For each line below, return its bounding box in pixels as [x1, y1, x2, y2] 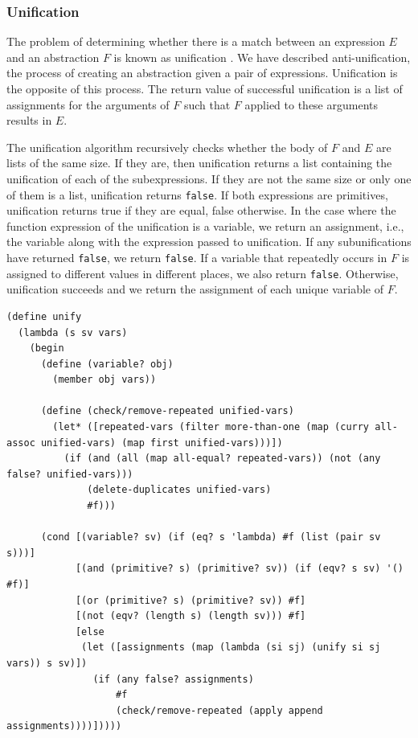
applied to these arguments [244, 96, 379, 113]
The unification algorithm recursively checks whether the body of [6, 138, 328, 155]
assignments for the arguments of [6, 96, 170, 113]
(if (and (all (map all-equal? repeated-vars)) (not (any [64, 453, 381, 465]
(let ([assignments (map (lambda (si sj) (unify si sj [81, 642, 381, 654]
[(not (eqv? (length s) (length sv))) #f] [75, 610, 306, 622]
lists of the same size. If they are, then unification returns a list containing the [6, 154, 392, 171]
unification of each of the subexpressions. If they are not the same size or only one [6, 170, 412, 187]
